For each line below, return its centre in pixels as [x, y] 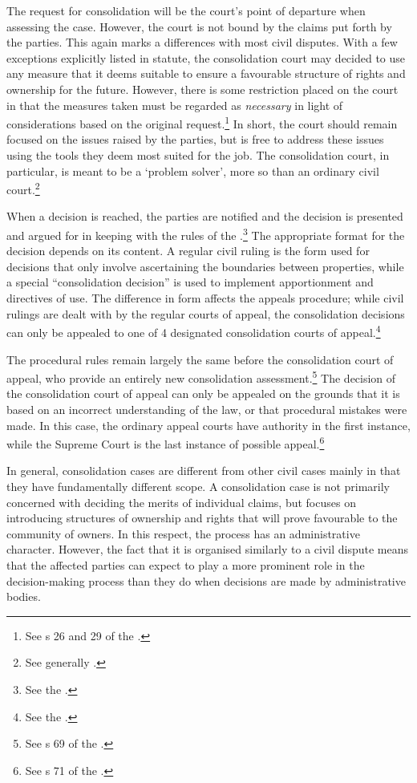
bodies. [24, 596]
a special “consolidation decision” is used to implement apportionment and [190, 282]
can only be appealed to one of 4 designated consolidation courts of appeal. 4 [194, 331]
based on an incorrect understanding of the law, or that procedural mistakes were [207, 409]
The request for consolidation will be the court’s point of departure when [186, 10]
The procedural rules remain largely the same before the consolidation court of [200, 359]
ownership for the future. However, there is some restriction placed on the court [202, 89]
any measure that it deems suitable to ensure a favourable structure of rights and [206, 73]
